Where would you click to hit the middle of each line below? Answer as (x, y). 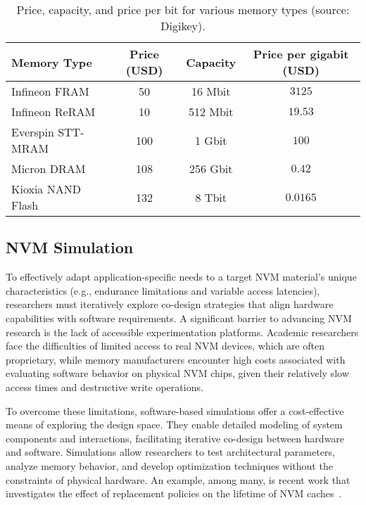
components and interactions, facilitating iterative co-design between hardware (175, 438)
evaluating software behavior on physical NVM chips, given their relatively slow (177, 373)
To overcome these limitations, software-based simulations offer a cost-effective (175, 410)
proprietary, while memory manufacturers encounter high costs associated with (176, 359)
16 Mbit (211, 91)
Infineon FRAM (50, 91)
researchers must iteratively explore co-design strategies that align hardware (170, 304)
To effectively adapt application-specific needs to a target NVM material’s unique (181, 277)
